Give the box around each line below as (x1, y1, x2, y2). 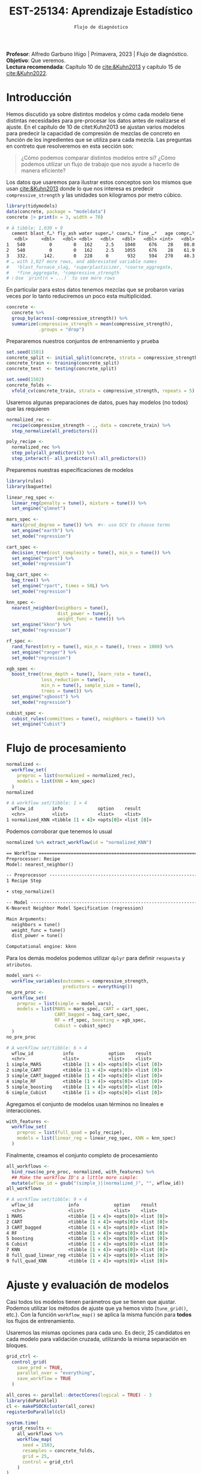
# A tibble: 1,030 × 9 (6, 225, 63, 231)
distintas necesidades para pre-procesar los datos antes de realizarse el (6, 117, 186, 124)
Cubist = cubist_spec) (54, 1023, 112, 1029)
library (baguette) (6, 483, 52, 489)
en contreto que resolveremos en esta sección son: (6, 142, 133, 150)
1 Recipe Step (6, 878, 42, 884)
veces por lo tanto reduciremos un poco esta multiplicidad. (6, 293, 152, 300)
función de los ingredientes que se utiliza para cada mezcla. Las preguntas (6, 136, 192, 143)
